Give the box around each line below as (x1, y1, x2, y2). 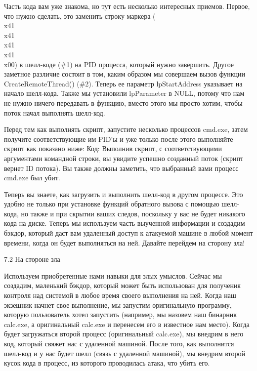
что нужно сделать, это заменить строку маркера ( (4, 10, 156, 21)
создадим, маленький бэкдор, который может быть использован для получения (4, 280, 241, 290)
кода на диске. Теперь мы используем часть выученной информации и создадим (4, 218, 245, 228)
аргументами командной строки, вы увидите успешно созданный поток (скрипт (4, 153, 244, 163)
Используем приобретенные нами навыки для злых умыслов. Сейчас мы (4, 270, 222, 281)
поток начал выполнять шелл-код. (4, 107, 105, 118)
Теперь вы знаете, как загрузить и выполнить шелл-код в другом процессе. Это (4, 189, 243, 199)
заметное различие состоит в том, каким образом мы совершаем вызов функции (4, 69, 245, 79)
